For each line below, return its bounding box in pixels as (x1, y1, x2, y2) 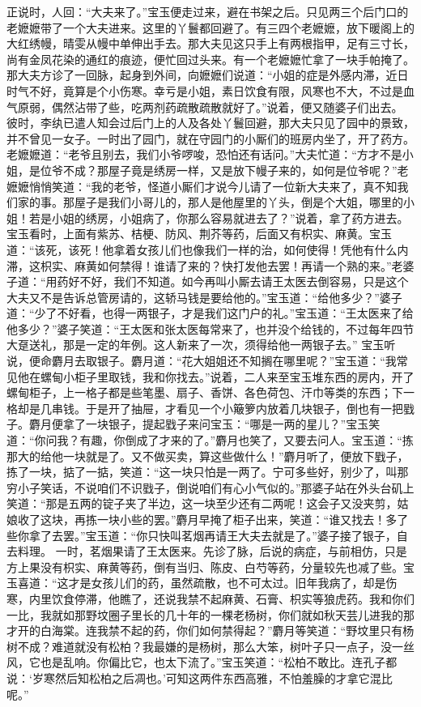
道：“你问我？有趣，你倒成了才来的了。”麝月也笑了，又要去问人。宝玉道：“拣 (6, 432, 414, 449)
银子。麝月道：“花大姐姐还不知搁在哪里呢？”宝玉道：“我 (96, 352, 397, 369)
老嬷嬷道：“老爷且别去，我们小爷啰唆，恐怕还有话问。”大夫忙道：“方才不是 (6, 146, 402, 163)
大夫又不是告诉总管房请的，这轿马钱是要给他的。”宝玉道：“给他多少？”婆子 (6, 288, 402, 305)
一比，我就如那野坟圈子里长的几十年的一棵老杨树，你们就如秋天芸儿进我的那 (6, 606, 415, 623)
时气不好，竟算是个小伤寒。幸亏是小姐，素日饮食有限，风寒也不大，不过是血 (6, 82, 415, 99)
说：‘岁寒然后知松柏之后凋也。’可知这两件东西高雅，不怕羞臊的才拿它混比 (6, 669, 393, 686)
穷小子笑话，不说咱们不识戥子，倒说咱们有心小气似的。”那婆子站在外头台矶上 (6, 479, 415, 496)
